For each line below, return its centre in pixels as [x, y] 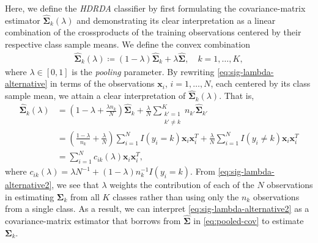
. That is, [237, 96]
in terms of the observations [102, 83]
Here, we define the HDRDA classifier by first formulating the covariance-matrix [155, 8]
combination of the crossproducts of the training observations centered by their [153, 32]
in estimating [30, 196]
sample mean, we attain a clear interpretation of [95, 96]
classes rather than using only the [176, 196]
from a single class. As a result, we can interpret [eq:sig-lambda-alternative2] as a [157, 209]
